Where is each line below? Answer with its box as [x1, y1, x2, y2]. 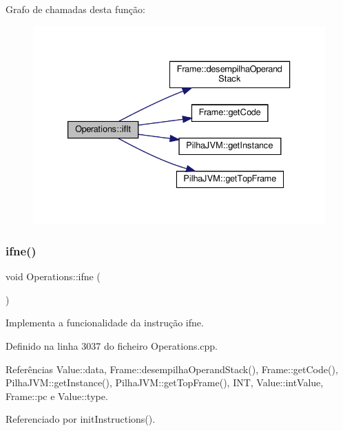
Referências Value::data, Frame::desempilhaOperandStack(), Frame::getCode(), [6, 361, 338, 376]
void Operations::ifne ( [6, 269, 101, 284]
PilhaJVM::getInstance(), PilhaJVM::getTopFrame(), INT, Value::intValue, [6, 375, 324, 390]
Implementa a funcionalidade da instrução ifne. [6, 315, 204, 330]
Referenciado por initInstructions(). [6, 412, 156, 426]
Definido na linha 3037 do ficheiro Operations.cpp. [6, 338, 218, 353]
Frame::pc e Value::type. [6, 388, 108, 403]
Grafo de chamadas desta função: [6, 2, 145, 16]
